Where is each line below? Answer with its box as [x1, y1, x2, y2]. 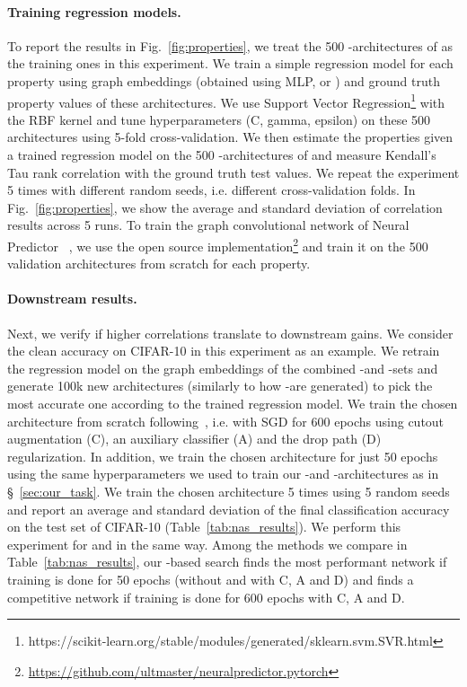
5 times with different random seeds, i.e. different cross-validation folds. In [7, 181, 416, 199]
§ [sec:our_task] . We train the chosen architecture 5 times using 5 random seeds [7, 481, 450, 500]
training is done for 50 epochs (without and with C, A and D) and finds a [7, 569, 414, 588]
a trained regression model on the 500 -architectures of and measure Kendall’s [7, 145, 436, 164]
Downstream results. [7, 289, 137, 308]
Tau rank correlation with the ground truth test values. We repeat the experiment [7, 163, 460, 181]
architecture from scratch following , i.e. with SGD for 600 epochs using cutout [7, 411, 445, 430]
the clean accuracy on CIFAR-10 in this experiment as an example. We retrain [7, 341, 440, 360]
